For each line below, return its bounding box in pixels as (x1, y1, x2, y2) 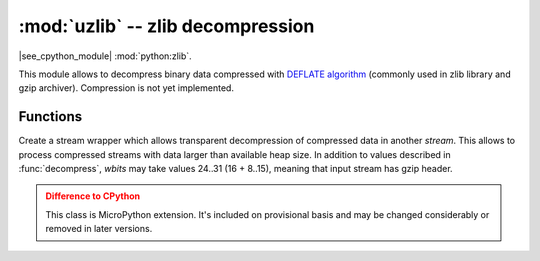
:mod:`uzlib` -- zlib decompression (18, 15, 315, 37)
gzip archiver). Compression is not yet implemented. (18, 82, 235, 94)
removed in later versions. (45, 223, 153, 235)
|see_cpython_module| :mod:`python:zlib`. (18, 50, 192, 62)
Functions (18, 108, 83, 125)
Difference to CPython (45, 190, 140, 202)
